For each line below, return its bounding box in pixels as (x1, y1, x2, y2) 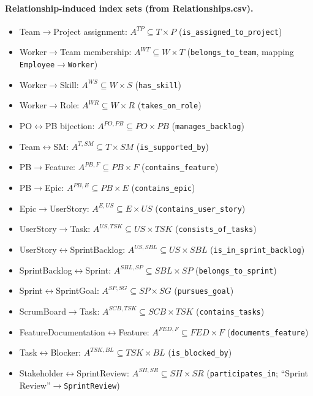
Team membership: (59, 45, 132, 58)
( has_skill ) (135, 78, 181, 91)
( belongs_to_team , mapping (187, 45, 294, 58)
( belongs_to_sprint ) (195, 263, 277, 276)
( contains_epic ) (131, 181, 195, 194)
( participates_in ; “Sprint (206, 366, 309, 379)
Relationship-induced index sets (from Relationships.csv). (5, 1, 254, 14)
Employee (19, 61, 55, 70)
